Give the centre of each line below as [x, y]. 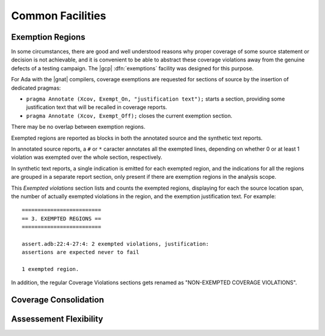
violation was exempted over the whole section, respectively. [87, 157]
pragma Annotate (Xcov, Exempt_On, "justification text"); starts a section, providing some [156, 99]
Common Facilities [59, 16]
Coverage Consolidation [58, 300]
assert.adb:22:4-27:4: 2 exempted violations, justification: [116, 244]
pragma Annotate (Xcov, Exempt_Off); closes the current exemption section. [129, 116]
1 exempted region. [51, 269]
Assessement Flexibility [57, 319]
